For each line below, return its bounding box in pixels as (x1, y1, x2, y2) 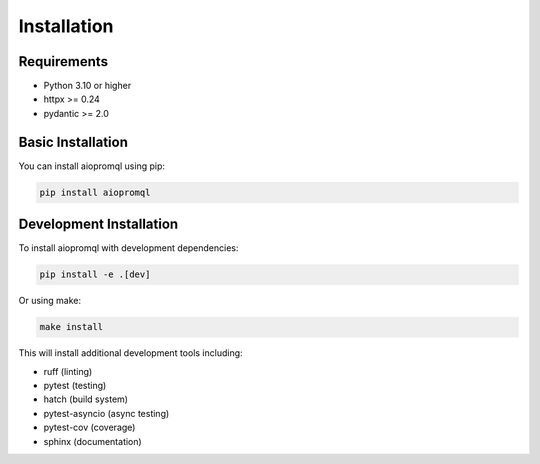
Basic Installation (18, 133, 129, 150)
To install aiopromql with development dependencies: (18, 242, 239, 254)
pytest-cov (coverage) (43, 421, 136, 434)
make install (39, 321, 104, 333)
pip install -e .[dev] (39, 269, 151, 280)
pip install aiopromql (39, 186, 151, 198)
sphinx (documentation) (43, 435, 142, 447)
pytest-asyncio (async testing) (43, 407, 170, 419)
